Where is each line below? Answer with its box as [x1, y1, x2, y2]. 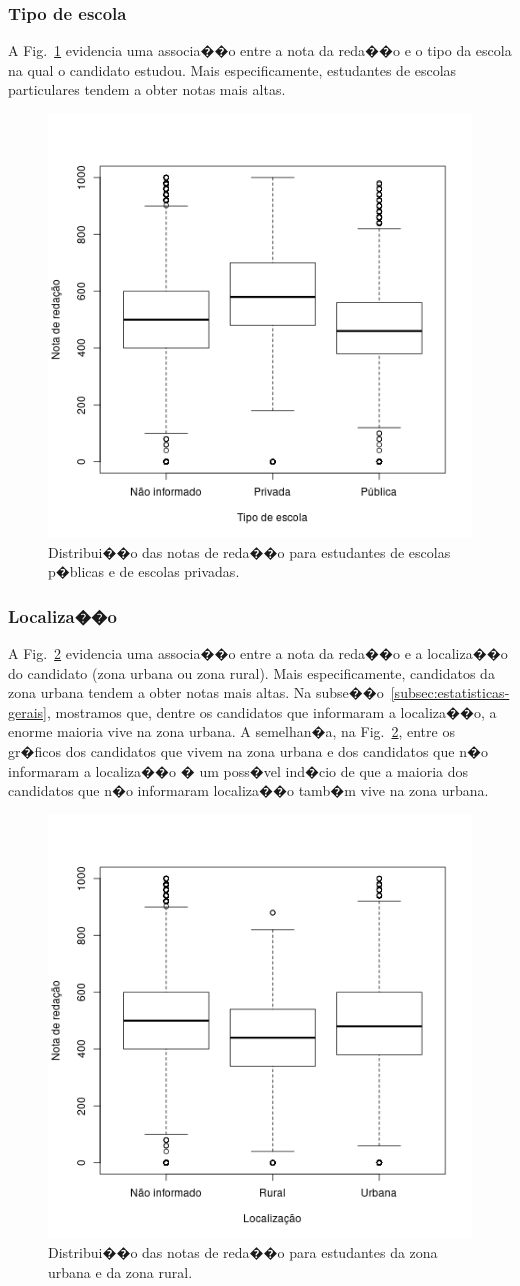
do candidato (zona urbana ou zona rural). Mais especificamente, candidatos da [8, 662, 495, 683]
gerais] [8, 701, 48, 722]
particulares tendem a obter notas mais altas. [8, 79, 286, 100]
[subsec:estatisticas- [390, 682, 510, 703]
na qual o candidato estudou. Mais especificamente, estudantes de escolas [8, 59, 457, 80]
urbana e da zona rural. [48, 1261, 193, 1282]
